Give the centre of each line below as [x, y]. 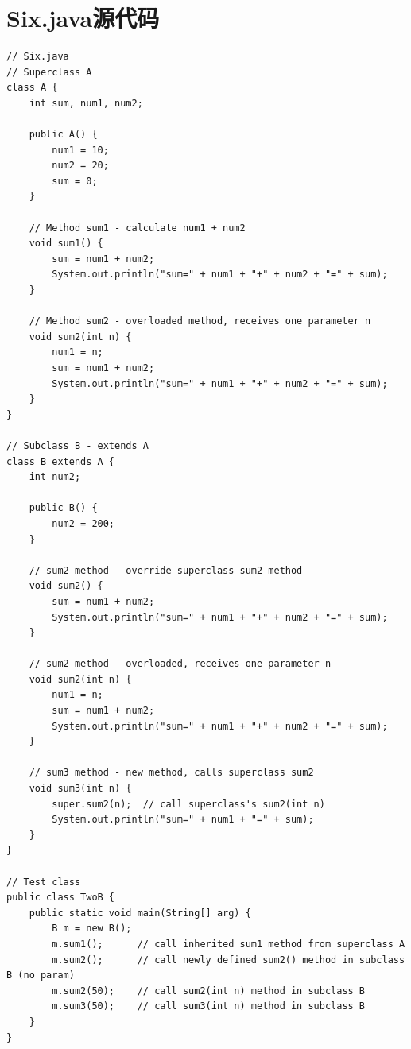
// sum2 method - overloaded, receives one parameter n [180, 664]
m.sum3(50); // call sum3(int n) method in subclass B [209, 1006]
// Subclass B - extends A [78, 445]
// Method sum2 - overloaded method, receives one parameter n [200, 321]
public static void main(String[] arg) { [140, 913]
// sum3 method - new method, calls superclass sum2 [171, 773]
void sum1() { [66, 244]
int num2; [55, 477]
